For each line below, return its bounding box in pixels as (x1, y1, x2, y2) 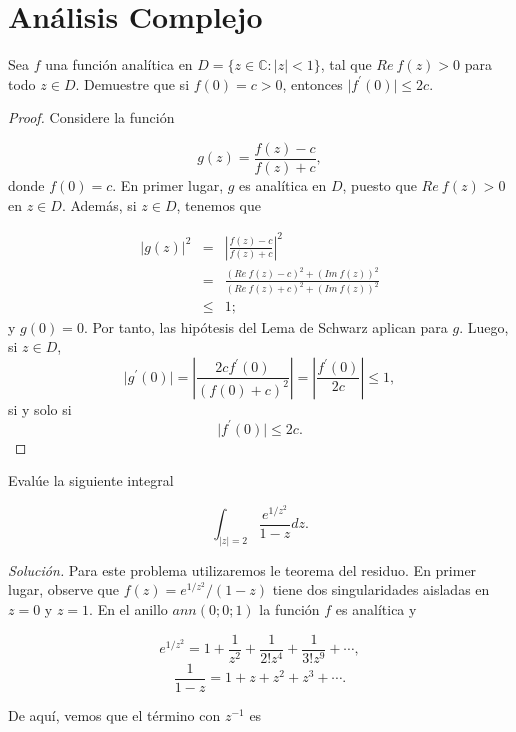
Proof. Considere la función (8, 107, 175, 128)
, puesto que (342, 174, 417, 195)
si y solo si (8, 398, 72, 419)
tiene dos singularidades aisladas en (272, 579, 490, 600)
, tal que (320, 54, 372, 75)
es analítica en (239, 174, 327, 195)
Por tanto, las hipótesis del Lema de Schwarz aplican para (92, 316, 448, 337)
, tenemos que (176, 194, 262, 215)
